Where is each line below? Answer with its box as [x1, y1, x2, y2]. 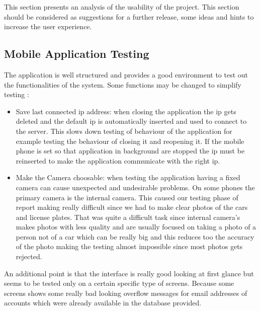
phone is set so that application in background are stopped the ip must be [16, 145, 245, 156]
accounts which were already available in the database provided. [4, 297, 202, 308]
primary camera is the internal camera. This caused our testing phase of [16, 192, 238, 202]
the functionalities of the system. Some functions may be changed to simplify [4, 79, 241, 90]
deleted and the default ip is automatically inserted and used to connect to [16, 116, 247, 126]
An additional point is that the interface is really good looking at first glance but [4, 268, 254, 278]
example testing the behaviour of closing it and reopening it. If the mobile [16, 135, 244, 146]
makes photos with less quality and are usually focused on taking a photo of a [16, 221, 256, 232]
